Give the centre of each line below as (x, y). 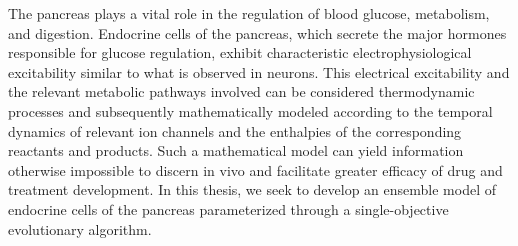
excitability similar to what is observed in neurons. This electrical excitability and (259, 71)
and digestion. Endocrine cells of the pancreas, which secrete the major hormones (257, 32)
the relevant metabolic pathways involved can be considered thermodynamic (241, 91)
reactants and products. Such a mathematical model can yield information (236, 150)
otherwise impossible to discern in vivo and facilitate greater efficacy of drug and (255, 169)
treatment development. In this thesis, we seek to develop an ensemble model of (252, 189)
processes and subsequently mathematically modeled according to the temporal (250, 110)
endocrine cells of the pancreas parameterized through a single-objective (228, 208)
